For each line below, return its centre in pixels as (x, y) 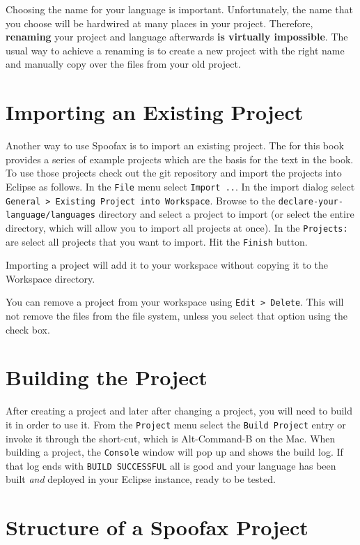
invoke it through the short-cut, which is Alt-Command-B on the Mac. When (171, 438)
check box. (28, 329)
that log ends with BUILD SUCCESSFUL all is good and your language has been (171, 465)
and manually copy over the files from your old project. (123, 64)
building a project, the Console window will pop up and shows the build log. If (174, 452)
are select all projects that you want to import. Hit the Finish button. (157, 241)
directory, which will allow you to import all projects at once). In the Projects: (177, 227)
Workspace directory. (50, 278)
